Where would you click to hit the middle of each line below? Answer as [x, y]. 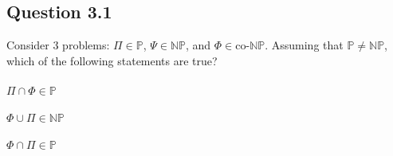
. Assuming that [304, 45]
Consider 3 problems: [58, 45]
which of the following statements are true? [112, 60]
